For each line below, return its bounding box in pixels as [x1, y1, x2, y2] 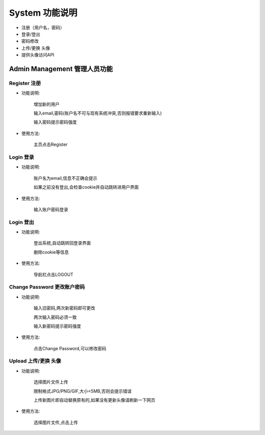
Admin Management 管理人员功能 [9, 64, 113, 73]
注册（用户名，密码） [21, 25, 65, 30]
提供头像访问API [21, 52, 54, 58]
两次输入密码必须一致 [33, 314, 77, 320]
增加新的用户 [33, 101, 60, 107]
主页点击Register [33, 141, 68, 147]
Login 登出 [9, 218, 34, 225]
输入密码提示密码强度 [33, 119, 77, 125]
